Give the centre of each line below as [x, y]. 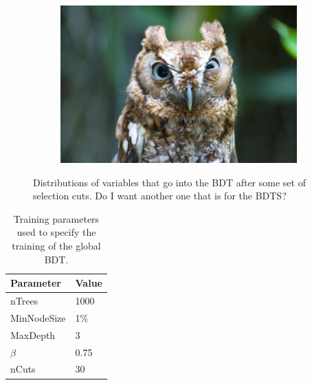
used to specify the [56, 232]
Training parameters [56, 218]
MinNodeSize [38, 317]
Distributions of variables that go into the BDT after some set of [169, 182]
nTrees [24, 301]
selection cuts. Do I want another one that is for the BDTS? [160, 196]
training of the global [56, 245]
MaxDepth [33, 334]
